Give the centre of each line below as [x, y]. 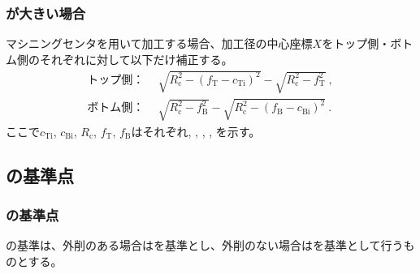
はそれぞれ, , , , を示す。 [196, 131]
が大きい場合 [46, 13]
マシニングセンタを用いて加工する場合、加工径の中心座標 [159, 43]
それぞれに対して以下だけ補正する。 [136, 59]
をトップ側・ [356, 43]
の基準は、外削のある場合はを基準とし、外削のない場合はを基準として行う [205, 245]
